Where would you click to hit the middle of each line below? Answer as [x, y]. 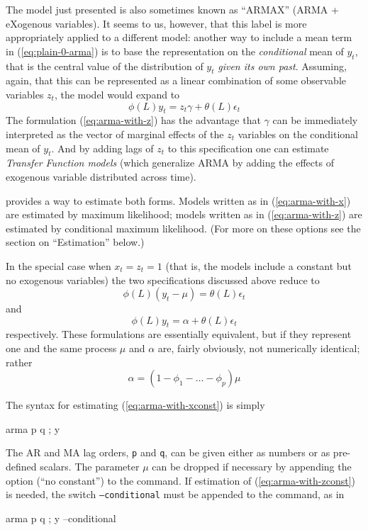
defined [21, 467]
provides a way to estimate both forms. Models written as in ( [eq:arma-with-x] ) [178, 200]
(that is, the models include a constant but [258, 265]
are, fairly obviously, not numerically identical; [259, 348]
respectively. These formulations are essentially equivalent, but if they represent [179, 334]
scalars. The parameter [90, 467]
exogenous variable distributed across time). [101, 176]
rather [19, 362]
